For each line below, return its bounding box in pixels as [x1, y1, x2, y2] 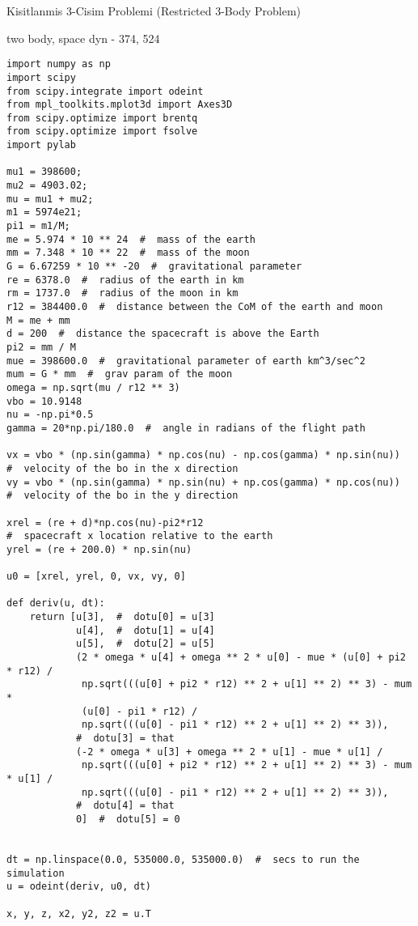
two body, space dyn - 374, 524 [6, 29, 160, 46]
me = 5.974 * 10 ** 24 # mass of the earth [6, 233, 255, 245]
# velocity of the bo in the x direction [6, 462, 239, 474]
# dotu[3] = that [75, 733, 175, 744]
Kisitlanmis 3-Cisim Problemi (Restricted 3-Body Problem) [6, 2, 302, 19]
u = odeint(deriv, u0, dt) [6, 881, 151, 893]
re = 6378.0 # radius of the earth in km [6, 274, 244, 286]
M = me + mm [6, 314, 70, 326]
